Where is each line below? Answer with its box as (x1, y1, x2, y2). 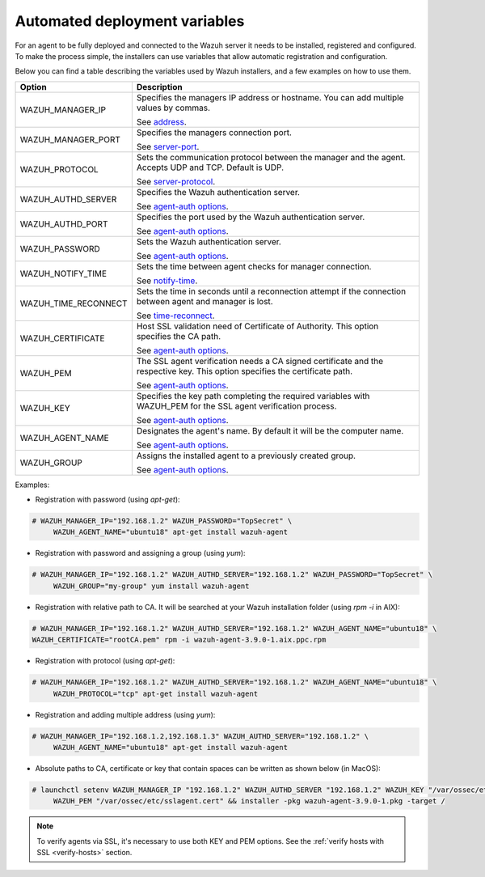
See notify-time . (136, 275, 198, 286)
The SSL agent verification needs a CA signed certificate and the (136, 355, 384, 366)
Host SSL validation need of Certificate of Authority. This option (136, 320, 379, 332)
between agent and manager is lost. (136, 295, 274, 307)
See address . (136, 116, 188, 127)
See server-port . (136, 141, 200, 152)
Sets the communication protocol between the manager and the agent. (136, 151, 406, 163)
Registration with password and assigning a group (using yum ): (35, 549, 246, 558)
